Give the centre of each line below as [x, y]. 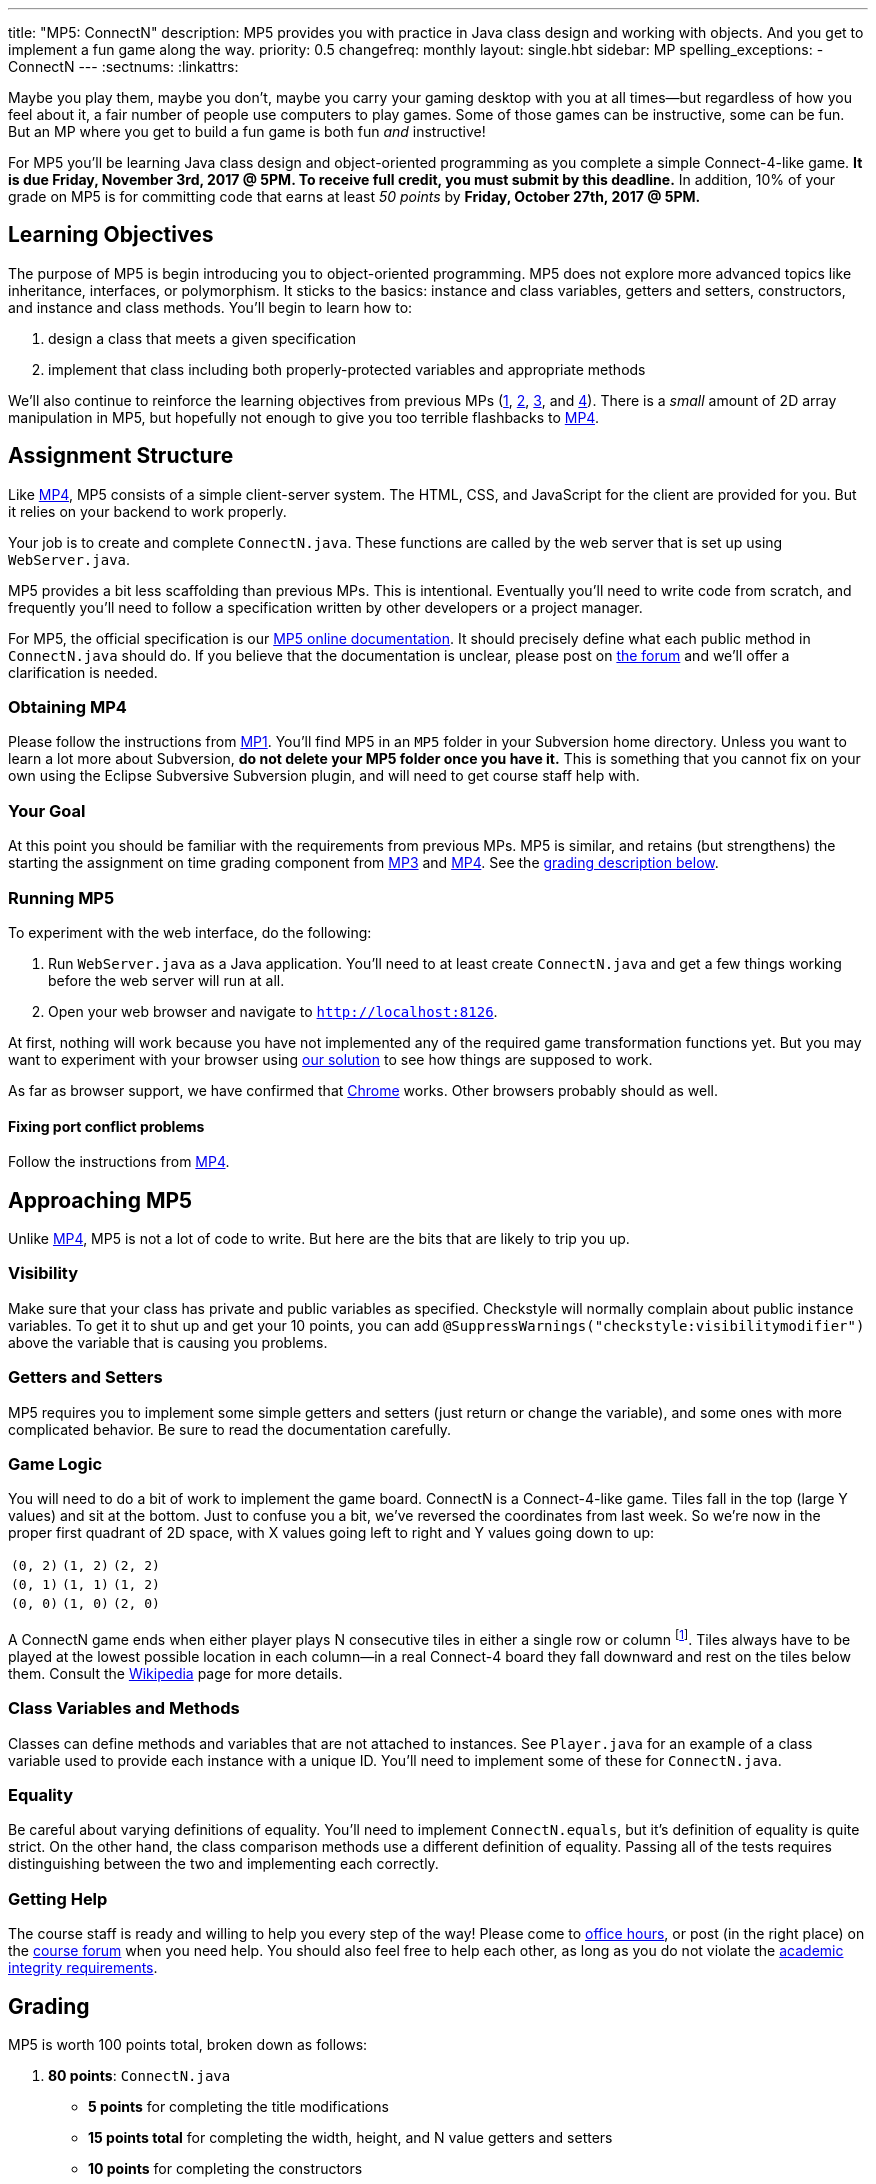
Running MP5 [61, 897]
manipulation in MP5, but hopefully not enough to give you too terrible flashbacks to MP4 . [303, 417]
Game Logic [55, 1463]
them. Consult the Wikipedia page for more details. [175, 1673]
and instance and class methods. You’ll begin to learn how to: [210, 307]
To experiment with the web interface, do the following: [190, 932]
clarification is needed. [83, 672]
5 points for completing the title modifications [238, 2106]
